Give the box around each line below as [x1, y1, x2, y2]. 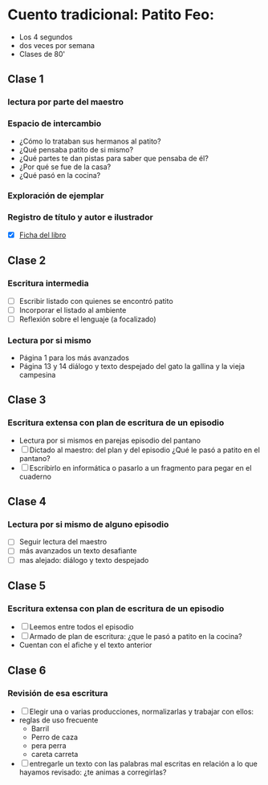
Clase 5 [7, 579, 46, 593]
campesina [18, 370, 56, 379]
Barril [30, 723, 50, 733]
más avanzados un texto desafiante [18, 546, 137, 556]
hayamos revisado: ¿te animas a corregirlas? [18, 767, 167, 777]
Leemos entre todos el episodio [29, 622, 134, 632]
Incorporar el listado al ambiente [18, 305, 127, 314]
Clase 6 [7, 663, 47, 677]
